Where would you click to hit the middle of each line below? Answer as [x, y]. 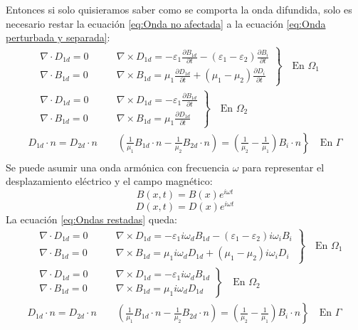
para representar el [283, 167]
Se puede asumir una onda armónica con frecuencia [118, 167]
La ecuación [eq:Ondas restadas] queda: [91, 219]
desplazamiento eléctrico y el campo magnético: [109, 181]
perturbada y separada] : [58, 37]
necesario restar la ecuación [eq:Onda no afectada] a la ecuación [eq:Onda [166, 23]
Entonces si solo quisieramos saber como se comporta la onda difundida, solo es [179, 9]
